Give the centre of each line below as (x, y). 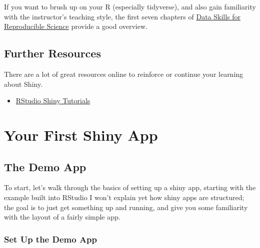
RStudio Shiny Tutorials (53, 101)
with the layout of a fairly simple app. (62, 217)
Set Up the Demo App (51, 239)
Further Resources (52, 53)
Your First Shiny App (81, 134)
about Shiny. (23, 84)
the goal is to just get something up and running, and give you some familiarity (126, 207)
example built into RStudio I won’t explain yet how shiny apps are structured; (124, 197)
